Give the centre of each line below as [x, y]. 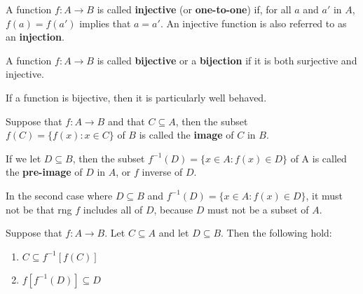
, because [173, 209]
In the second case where [59, 195]
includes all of [113, 209]
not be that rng [39, 209]
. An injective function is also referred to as [253, 23]
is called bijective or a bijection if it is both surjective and [227, 60]
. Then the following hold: [276, 233]
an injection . [35, 37]
